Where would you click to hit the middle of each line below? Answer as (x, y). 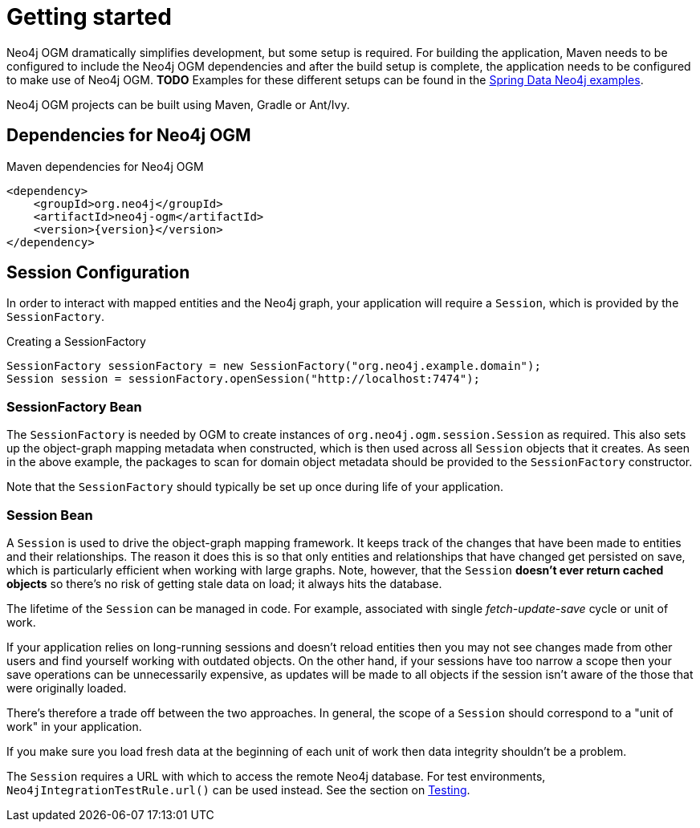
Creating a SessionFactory (76, 342)
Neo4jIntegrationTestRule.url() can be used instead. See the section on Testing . (238, 789)
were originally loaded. (67, 688)
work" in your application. (74, 726)
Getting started (89, 17)
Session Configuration (98, 273)
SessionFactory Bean (74, 406)
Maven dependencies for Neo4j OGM (105, 166)
